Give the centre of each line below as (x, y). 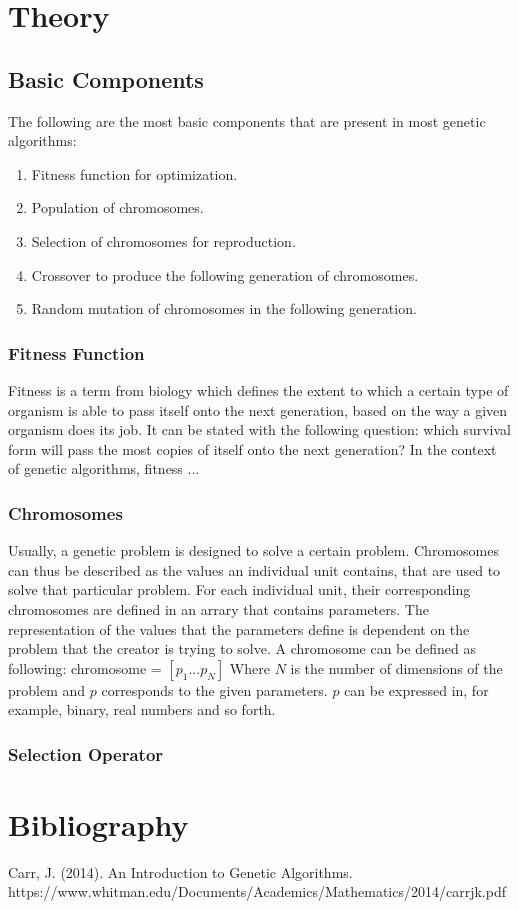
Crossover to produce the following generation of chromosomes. (225, 274)
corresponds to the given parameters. (214, 689)
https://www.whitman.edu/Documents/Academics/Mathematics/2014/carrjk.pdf (257, 891)
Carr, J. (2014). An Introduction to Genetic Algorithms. (180, 871)
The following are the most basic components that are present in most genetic (247, 120)
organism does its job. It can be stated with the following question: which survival (259, 429)
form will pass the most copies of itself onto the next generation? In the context (252, 448)
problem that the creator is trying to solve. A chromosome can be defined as (242, 648)
